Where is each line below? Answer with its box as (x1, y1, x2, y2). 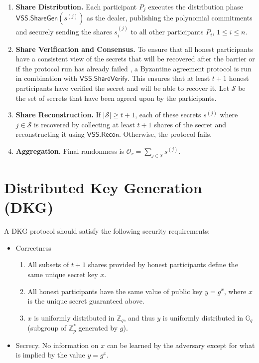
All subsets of (27, 259, 69, 270)
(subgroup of (27, 323, 67, 333)
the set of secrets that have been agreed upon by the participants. (15, 92, 217, 103)
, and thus (124, 312, 155, 323)
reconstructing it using (15, 129, 85, 139)
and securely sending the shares (15, 26, 112, 37)
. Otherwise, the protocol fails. (119, 129, 212, 139)
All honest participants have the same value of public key (27, 286, 203, 296)
